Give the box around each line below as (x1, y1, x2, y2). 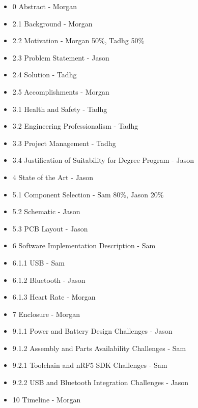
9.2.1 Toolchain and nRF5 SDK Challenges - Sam (12, 360, 167, 370)
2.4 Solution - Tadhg (12, 69, 77, 80)
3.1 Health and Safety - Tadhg (12, 103, 107, 114)
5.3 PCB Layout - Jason (12, 223, 88, 234)
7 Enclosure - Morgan (12, 308, 80, 319)
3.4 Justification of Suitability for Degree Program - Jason (12, 155, 194, 165)
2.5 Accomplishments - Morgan (12, 86, 109, 97)
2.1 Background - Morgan (12, 18, 93, 28)
